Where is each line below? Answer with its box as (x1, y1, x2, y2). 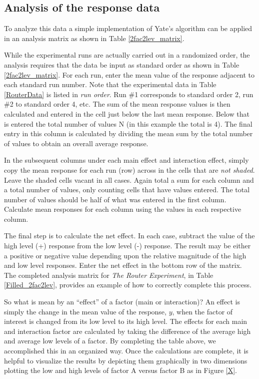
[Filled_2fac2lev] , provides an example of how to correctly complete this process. (4, 279, 251, 290)
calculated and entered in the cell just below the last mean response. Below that (4, 108, 249, 119)
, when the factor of (172, 306, 233, 316)
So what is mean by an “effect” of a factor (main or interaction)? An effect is (4, 296, 240, 307)
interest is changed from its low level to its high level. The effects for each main (4, 316, 247, 326)
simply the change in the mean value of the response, (4, 306, 166, 316)
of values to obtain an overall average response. (4, 138, 148, 148)
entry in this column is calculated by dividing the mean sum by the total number (4, 128, 253, 139)
